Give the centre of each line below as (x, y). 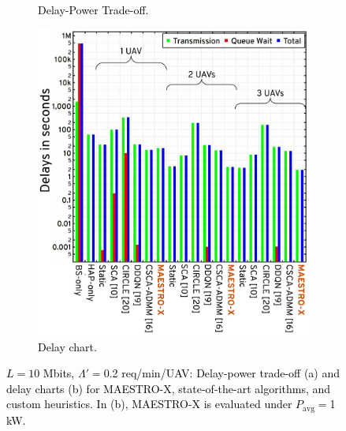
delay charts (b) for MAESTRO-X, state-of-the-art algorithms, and (169, 388)
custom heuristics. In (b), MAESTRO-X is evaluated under (149, 404)
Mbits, (59, 373)
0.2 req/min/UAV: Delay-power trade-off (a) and (222, 373)
